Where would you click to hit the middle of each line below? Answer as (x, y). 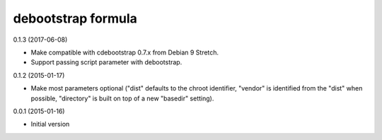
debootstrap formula (75, 18)
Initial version (50, 124)
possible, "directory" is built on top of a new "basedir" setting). (122, 98)
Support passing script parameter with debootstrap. (106, 62)
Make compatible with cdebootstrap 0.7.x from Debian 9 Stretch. (125, 52)
